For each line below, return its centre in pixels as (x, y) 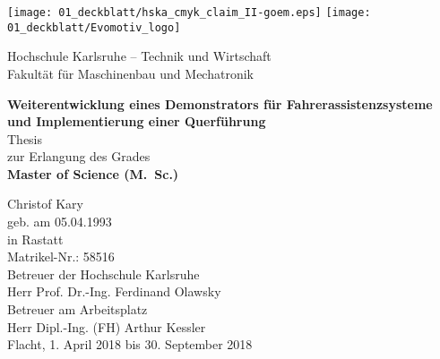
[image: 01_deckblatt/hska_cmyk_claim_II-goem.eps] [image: (189, 13)
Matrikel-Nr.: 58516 (61, 256)
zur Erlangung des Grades (79, 156)
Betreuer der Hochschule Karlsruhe (104, 274)
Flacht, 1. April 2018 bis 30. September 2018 (130, 344)
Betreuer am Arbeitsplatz (78, 309)
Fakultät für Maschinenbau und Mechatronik (130, 73)
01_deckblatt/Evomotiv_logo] (94, 27)
